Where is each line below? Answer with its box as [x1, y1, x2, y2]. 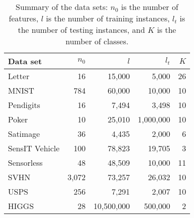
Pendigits [8, 99, 40, 110]
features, [8, 12, 39, 24]
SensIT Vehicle [8, 142, 60, 154]
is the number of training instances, [46, 12, 170, 24]
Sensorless [8, 157, 43, 168]
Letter [8, 70, 29, 82]
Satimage [8, 128, 40, 139]
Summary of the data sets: [15, 1, 108, 12]
